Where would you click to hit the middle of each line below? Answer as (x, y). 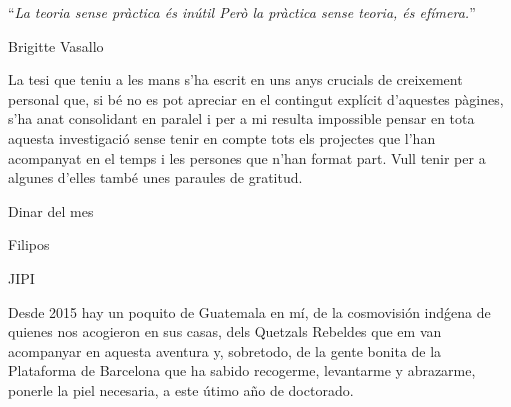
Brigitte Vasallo (56, 45)
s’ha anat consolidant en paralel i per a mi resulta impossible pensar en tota (241, 118)
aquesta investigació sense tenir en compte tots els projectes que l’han (222, 137)
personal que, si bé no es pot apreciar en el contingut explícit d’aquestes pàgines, (256, 98)
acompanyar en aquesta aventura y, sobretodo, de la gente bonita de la (225, 350)
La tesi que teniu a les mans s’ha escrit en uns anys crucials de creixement (235, 79)
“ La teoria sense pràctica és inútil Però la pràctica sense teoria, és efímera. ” (242, 12)
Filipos (29, 244)
